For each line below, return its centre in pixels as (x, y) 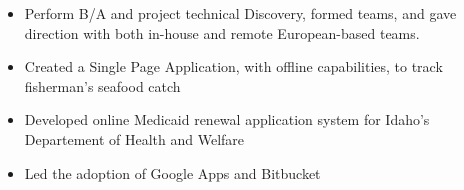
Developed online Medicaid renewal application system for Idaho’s (227, 119)
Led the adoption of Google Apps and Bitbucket (172, 172)
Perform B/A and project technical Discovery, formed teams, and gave (240, 13)
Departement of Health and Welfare (134, 138)
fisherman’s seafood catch (102, 85)
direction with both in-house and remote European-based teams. (222, 32)
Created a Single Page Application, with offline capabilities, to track (233, 66)
